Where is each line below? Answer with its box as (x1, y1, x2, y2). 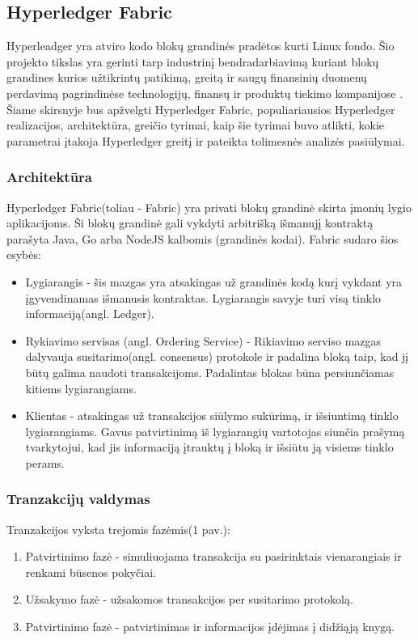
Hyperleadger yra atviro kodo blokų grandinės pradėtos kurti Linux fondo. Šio (6, 37, 395, 54)
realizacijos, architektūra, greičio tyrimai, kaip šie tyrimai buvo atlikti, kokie (6, 117, 385, 134)
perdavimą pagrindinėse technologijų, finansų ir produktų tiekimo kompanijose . (6, 84, 403, 101)
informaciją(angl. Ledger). (25, 305, 154, 322)
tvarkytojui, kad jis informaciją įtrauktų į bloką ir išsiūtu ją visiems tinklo (25, 439, 394, 456)
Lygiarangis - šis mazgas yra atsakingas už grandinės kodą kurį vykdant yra (25, 273, 403, 290)
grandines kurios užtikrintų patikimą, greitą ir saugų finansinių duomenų (6, 69, 367, 86)
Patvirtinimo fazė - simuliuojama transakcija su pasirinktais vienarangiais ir (25, 548, 402, 565)
